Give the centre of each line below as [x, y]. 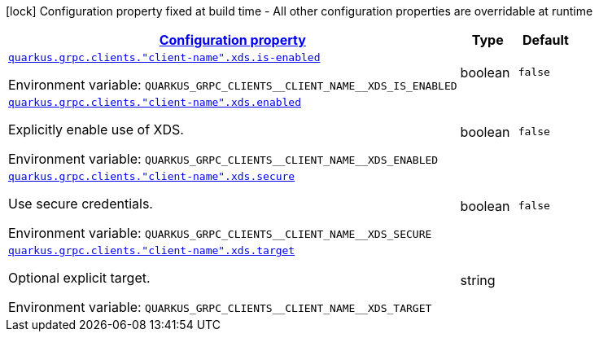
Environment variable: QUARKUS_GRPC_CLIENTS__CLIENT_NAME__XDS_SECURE [220, 233]
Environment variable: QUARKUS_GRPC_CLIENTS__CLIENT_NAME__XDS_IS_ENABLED [233, 85]
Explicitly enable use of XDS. [96, 129]
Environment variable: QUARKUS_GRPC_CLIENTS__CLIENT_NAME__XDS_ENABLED [223, 159]
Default [545, 40]
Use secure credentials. [81, 204]
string [478, 280]
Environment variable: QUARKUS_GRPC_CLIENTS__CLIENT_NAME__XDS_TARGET [220, 307]
